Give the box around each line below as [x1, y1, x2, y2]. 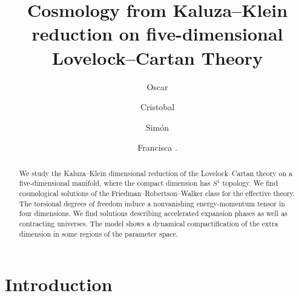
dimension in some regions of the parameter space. [19, 228, 179, 238]
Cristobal [140, 100, 175, 113]
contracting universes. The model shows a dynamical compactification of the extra [19, 218, 278, 228]
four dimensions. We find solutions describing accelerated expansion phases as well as [19, 208, 287, 219]
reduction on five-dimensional [31, 21, 283, 46]
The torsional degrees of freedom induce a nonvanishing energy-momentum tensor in [19, 198, 285, 208]
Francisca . [137, 141, 177, 154]
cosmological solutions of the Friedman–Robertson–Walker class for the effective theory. [19, 188, 295, 198]
